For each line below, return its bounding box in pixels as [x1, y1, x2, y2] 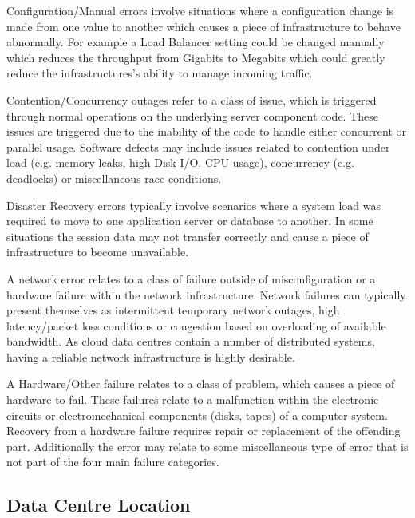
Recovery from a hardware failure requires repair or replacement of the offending [6, 422, 401, 439]
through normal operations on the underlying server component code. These [6, 107, 378, 124]
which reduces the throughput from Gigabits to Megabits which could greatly [6, 49, 385, 65]
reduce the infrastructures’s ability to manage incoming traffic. [6, 65, 313, 81]
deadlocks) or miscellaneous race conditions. [6, 169, 222, 186]
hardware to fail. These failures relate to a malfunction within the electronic [6, 391, 379, 408]
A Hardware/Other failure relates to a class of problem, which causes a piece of [6, 375, 395, 392]
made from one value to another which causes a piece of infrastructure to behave [6, 18, 401, 34]
